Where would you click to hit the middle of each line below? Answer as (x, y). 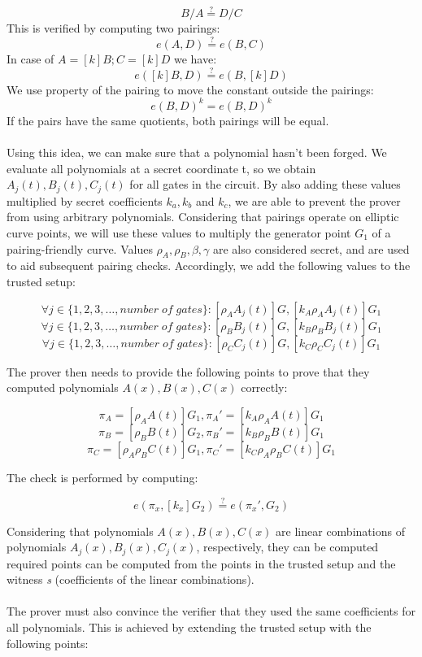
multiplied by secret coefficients (85, 200)
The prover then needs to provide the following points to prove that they (188, 371)
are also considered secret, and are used (311, 248)
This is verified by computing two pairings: (113, 28)
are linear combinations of (340, 531)
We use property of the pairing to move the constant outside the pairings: (190, 89)
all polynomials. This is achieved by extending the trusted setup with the (189, 627)
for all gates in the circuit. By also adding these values (265, 184)
